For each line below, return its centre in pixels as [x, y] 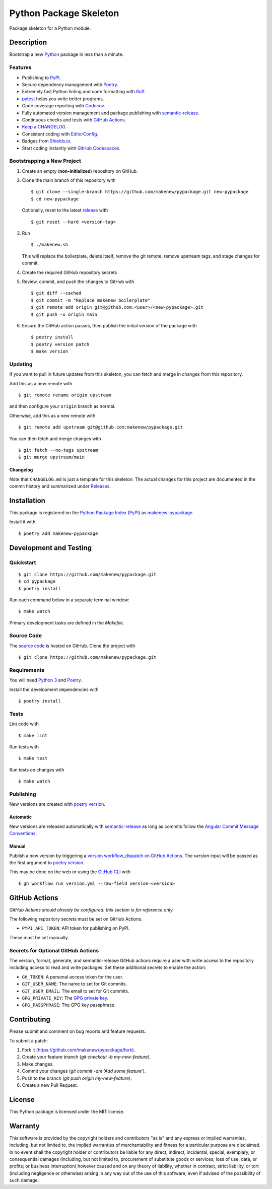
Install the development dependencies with [54, 689]
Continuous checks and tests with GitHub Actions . [74, 120]
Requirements [27, 670]
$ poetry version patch [60, 344]
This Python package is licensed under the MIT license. [67, 1111]
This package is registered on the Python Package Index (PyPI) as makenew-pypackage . [101, 513]
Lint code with [24, 724]
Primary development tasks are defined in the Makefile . [67, 622]
